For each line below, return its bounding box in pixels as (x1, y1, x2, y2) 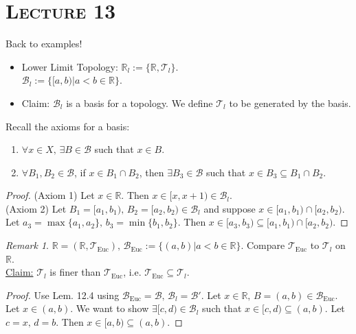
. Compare (241, 238, 285, 252)
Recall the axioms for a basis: (5, 119, 130, 133)
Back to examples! (5, 36, 82, 51)
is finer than (49, 265, 101, 279)
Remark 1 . (5, 238, 49, 252)
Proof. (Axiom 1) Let (5, 188, 95, 202)
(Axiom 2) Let (5, 201, 67, 215)
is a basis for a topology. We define (66, 95, 213, 110)
